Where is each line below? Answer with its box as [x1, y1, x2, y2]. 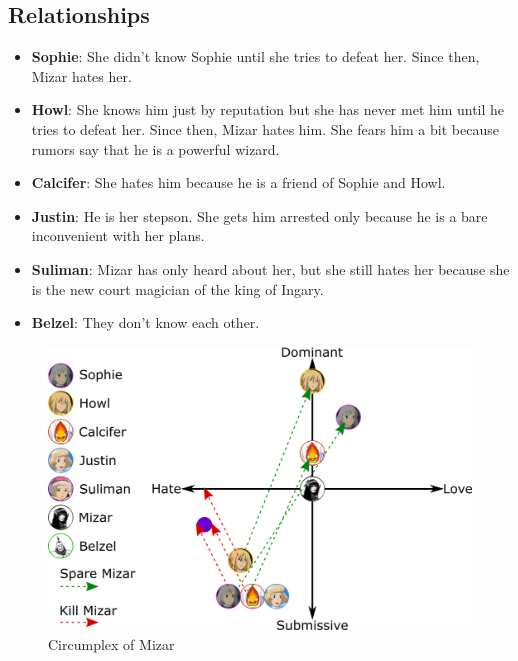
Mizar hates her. [31, 65, 132, 86]
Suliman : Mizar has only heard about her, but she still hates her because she [31, 258, 510, 279]
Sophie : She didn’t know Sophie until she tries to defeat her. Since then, [31, 46, 480, 67]
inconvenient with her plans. [31, 225, 205, 246]
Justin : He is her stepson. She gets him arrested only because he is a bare [31, 205, 488, 226]
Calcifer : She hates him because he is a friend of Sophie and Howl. [31, 172, 446, 193]
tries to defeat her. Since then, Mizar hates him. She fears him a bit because [31, 118, 499, 139]
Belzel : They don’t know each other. [31, 312, 260, 333]
